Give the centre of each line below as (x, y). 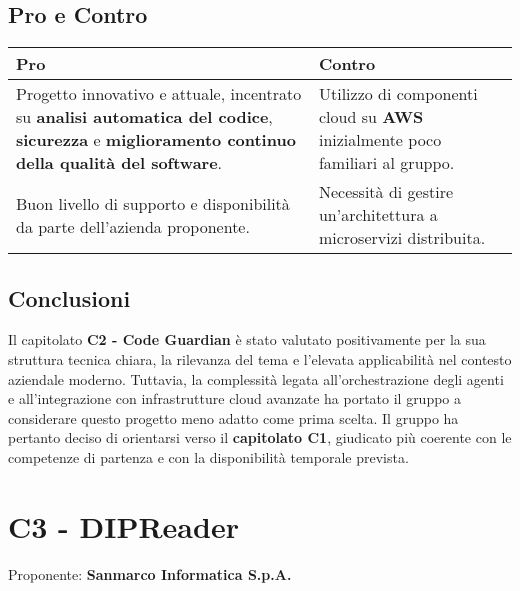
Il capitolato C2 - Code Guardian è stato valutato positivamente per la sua (247, 339)
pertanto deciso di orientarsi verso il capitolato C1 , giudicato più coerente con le (260, 437)
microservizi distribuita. (402, 238)
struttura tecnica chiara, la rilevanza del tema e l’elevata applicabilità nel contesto (260, 359)
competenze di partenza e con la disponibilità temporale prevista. (208, 456)
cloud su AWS (371, 117)
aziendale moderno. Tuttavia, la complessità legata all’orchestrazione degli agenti (256, 378)
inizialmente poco (380, 140)
